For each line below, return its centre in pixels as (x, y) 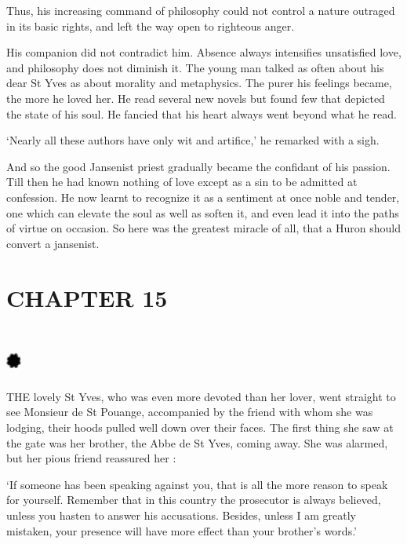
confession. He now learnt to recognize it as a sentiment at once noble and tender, (203, 197)
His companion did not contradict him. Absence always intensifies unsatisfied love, (204, 52)
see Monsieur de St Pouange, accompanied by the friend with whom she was (190, 412)
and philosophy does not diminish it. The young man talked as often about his (195, 67)
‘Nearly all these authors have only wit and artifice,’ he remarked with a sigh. (193, 140)
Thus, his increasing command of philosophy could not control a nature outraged (201, 10)
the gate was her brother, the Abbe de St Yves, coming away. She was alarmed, (197, 442)
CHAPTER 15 (87, 297)
